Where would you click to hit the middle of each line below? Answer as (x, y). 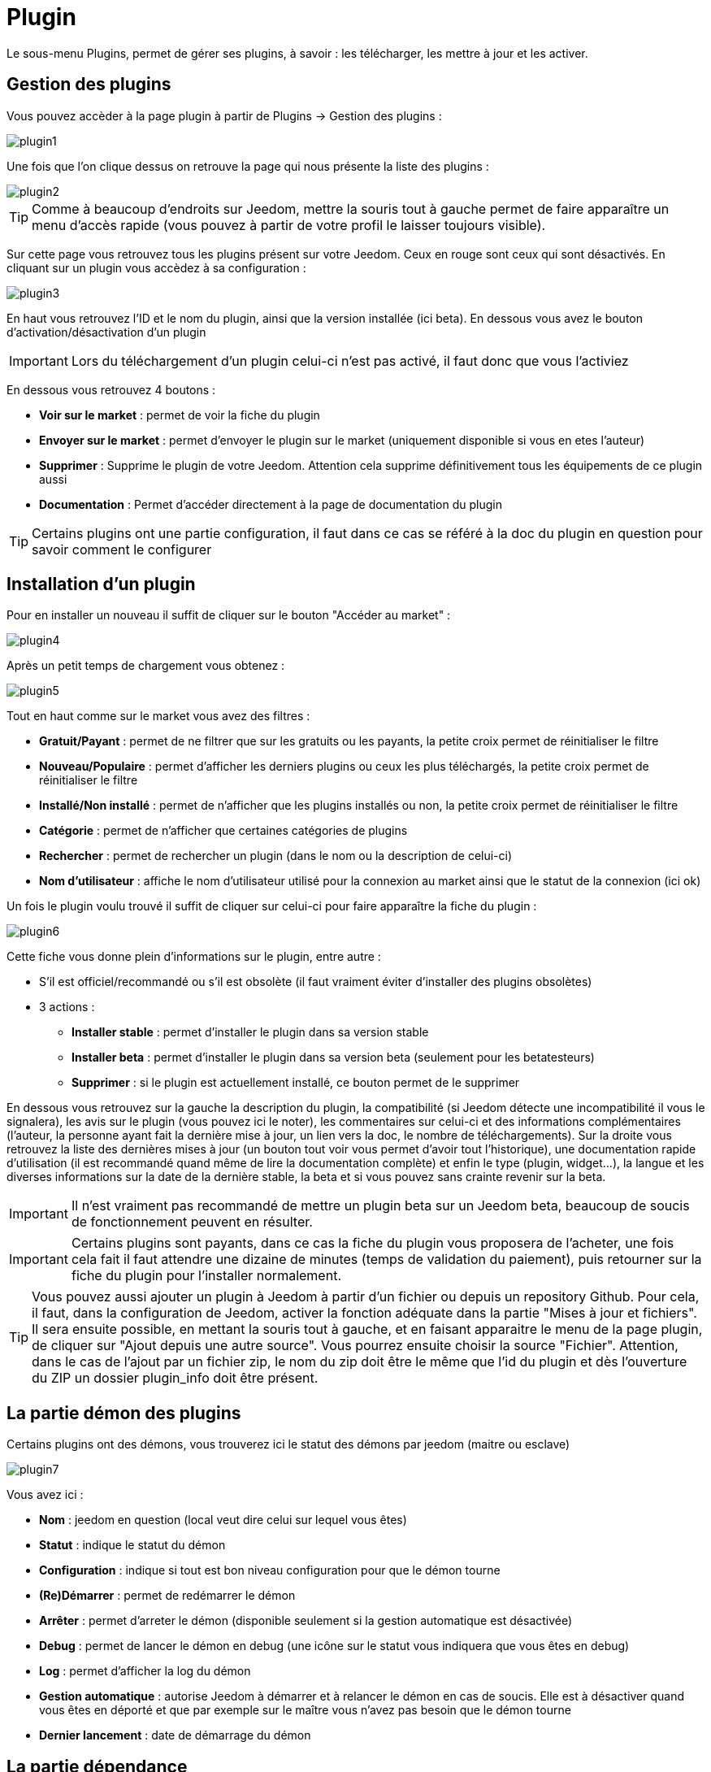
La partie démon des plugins (124, 1413)
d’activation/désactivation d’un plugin (106, 332)
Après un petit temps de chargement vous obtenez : (146, 666)
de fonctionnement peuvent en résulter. (192, 1222)
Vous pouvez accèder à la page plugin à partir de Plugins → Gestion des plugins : (224, 115)
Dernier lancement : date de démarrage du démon (175, 1735)
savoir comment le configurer (122, 549)
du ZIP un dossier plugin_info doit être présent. (175, 1378)
